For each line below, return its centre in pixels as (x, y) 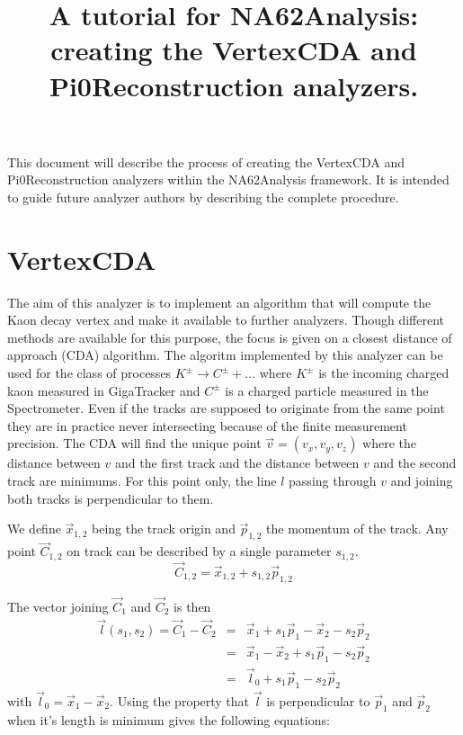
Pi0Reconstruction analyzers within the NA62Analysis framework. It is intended (228, 179)
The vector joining (58, 606)
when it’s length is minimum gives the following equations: (169, 719)
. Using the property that (180, 700)
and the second (415, 463)
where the (390, 443)
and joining (422, 480)
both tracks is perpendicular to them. (111, 498)
